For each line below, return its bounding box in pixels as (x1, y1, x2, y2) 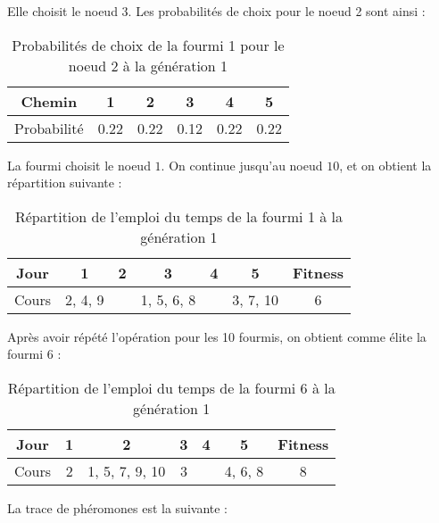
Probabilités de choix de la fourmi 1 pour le (12, 34, 285, 55)
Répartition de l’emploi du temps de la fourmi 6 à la (7, 377, 335, 398)
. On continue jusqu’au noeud (161, 155, 323, 174)
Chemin (21, 90, 78, 112)
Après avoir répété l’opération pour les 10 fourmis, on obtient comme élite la (7, 327, 427, 345)
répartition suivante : (7, 173, 122, 192)
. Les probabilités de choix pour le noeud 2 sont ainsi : (128, 2, 426, 20)
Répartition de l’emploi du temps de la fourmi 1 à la (14, 205, 343, 227)
